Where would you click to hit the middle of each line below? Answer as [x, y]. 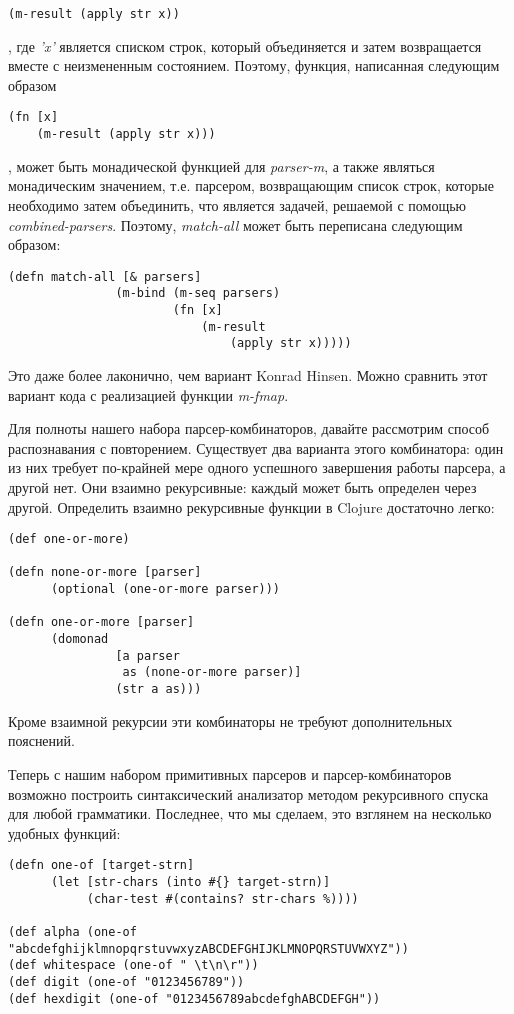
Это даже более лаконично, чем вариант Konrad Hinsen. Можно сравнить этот [248, 375]
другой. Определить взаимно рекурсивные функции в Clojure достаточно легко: [251, 506]
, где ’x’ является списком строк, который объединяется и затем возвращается [245, 45]
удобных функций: [64, 832]
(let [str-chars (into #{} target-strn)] [190, 881]
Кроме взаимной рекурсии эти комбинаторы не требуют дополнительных [230, 720]
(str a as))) [158, 689]
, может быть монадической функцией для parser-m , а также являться [221, 165]
